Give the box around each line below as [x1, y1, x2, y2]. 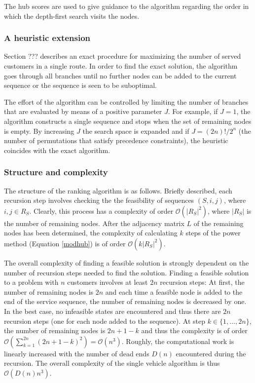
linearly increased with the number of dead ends [4, 348, 149, 358]
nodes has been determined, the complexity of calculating [4, 228, 178, 238]
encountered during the [176, 348, 246, 358]
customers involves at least [67, 277, 148, 287]
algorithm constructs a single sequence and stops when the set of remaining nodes [4, 115, 252, 126]
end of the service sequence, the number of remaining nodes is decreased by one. [4, 296, 247, 306]
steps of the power [185, 228, 241, 238]
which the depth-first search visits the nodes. [4, 10, 140, 21]
